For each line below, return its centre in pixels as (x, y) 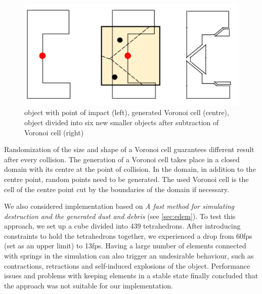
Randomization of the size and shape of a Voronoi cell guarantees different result (129, 149)
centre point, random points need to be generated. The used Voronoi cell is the (126, 179)
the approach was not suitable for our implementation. (89, 285)
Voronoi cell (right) (54, 132)
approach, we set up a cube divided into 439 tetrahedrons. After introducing (122, 226)
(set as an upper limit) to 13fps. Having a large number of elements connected (125, 246)
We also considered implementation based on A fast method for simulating (119, 206)
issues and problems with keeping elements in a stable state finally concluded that (131, 275)
